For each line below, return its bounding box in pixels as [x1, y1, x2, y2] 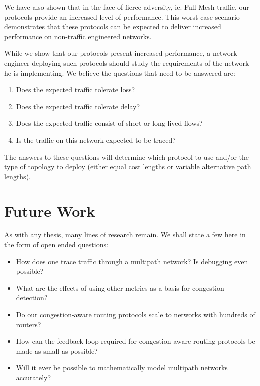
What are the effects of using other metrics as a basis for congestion [16, 282, 224, 293]
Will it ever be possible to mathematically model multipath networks [16, 362, 228, 373]
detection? [16, 292, 48, 303]
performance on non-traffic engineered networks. [4, 31, 152, 41]
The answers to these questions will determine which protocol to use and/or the [4, 151, 249, 162]
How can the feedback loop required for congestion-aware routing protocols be [16, 336, 255, 346]
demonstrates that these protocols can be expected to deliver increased [4, 21, 221, 32]
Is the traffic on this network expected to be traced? [16, 134, 176, 145]
